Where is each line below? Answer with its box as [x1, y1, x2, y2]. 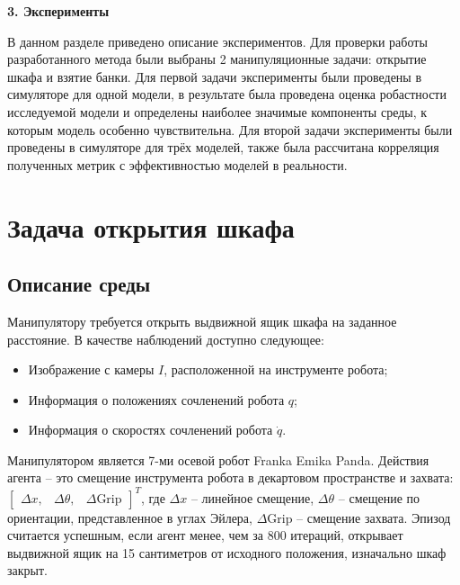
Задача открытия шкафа [7, 208, 295, 245]
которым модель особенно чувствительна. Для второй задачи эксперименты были [7, 120, 453, 139]
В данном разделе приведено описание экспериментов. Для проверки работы [7, 31, 428, 50]
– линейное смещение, [190, 488, 314, 507]
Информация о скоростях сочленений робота [28, 420, 273, 439]
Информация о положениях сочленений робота [28, 390, 285, 409]
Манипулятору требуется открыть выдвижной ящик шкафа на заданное [7, 311, 397, 330]
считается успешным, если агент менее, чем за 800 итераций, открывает [7, 526, 403, 544]
